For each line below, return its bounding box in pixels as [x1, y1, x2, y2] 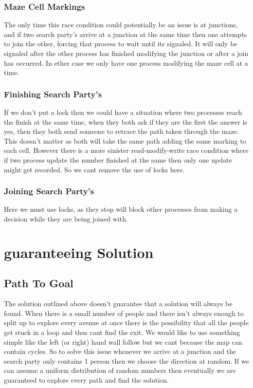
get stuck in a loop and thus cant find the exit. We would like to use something [4, 327, 240, 337]
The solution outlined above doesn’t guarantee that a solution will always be [4, 298, 233, 309]
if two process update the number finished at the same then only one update [4, 154, 232, 165]
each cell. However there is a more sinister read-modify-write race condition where [4, 145, 249, 155]
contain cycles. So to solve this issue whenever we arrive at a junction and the [4, 346, 236, 356]
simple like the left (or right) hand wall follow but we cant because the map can [4, 336, 242, 347]
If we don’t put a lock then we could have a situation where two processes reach [4, 107, 242, 117]
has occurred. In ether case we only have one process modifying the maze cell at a [4, 57, 248, 68]
